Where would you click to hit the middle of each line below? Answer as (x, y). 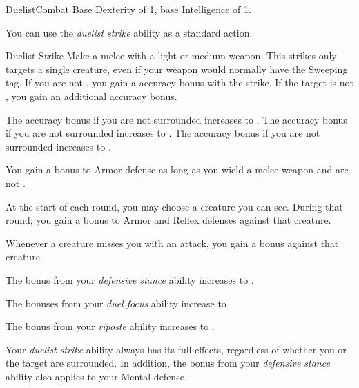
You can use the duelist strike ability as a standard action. (129, 32)
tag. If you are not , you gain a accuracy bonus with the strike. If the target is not (179, 83)
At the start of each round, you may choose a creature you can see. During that (174, 206)
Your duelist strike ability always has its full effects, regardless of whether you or (176, 349)
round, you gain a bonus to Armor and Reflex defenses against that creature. (168, 220)
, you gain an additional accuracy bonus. (91, 96)
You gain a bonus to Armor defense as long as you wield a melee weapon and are (177, 169)
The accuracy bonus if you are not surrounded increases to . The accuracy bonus (176, 119)
